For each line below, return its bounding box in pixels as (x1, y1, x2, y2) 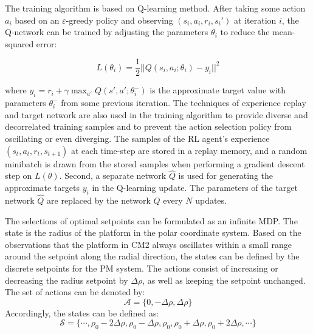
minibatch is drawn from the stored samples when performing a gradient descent (5, 157, 305, 170)
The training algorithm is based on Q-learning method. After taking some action (5, 2, 306, 14)
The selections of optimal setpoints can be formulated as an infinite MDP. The (5, 214, 298, 227)
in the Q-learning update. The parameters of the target (92, 181, 298, 194)
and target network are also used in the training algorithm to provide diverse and (5, 108, 308, 121)
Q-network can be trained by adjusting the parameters (5, 25, 208, 38)
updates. (195, 194, 227, 207)
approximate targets (5, 181, 80, 194)
